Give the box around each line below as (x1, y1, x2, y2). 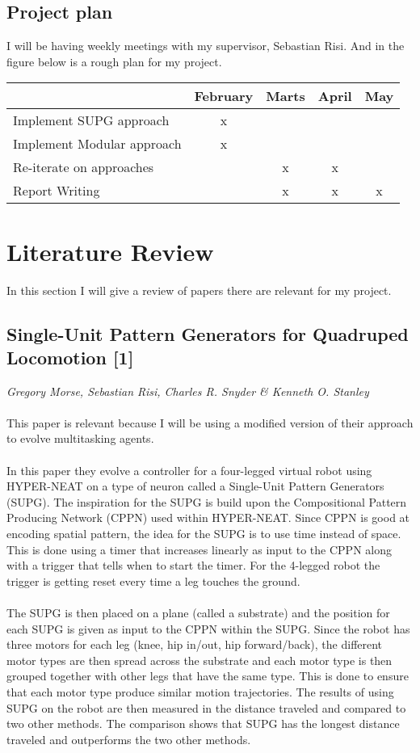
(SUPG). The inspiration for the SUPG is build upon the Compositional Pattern (6, 493, 407, 510)
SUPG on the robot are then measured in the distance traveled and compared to (6, 699, 406, 716)
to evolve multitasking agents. (6, 430, 154, 447)
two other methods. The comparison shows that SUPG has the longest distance (6, 715, 400, 732)
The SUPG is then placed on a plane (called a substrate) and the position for (6, 604, 390, 621)
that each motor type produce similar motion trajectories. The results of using (6, 683, 394, 700)
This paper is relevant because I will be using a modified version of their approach (6, 414, 414, 431)
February (194, 86, 254, 106)
